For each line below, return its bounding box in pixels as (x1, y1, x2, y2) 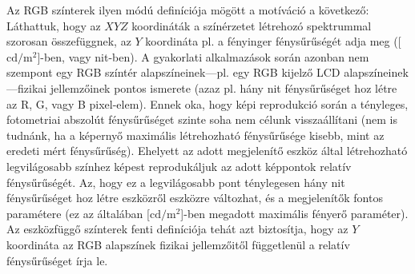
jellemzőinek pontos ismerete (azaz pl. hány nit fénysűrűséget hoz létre (50, 79, 397, 96)
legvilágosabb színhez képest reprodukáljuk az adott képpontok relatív (6, 157, 352, 174)
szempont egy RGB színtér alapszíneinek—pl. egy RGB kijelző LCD (6, 64, 340, 81)
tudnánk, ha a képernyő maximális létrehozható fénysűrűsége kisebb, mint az (6, 126, 385, 143)
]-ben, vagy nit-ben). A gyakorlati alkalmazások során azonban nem (37, 48, 369, 65)
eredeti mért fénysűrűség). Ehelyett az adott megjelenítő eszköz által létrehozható (6, 142, 408, 159)
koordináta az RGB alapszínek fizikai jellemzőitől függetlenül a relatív (6, 236, 350, 252)
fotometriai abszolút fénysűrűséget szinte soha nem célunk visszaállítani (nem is (6, 111, 397, 128)
